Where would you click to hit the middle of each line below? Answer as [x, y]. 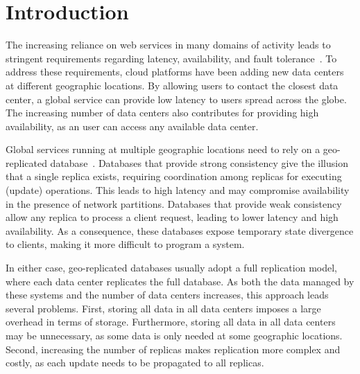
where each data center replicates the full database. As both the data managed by [180, 281]
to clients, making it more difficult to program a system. [125, 244]
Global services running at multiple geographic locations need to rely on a [163, 149]
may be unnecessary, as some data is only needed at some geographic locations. [174, 335]
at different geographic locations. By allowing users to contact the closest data [172, 85]
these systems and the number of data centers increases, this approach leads [167, 295]
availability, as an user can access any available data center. [132, 126]
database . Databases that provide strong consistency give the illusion [199, 162]
